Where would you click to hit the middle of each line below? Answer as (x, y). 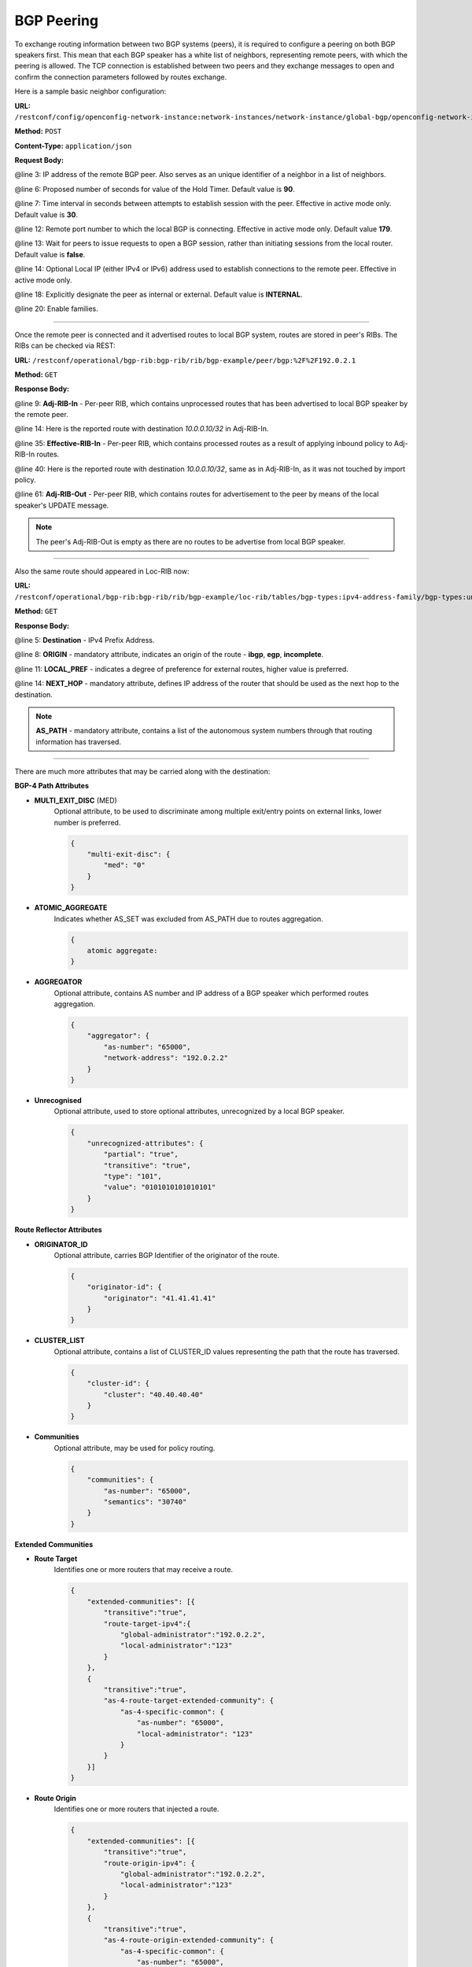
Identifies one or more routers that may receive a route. (144, 1570)
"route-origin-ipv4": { (149, 1863)
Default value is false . (50, 254)
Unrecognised (58, 1101)
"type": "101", (133, 1176)
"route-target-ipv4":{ (147, 1624)
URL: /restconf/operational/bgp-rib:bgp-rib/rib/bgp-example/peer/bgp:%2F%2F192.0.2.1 (185, 360)
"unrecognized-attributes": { (145, 1143)
